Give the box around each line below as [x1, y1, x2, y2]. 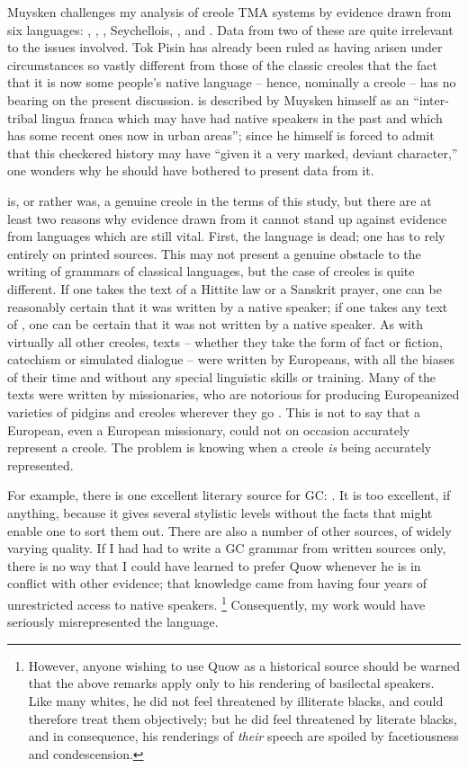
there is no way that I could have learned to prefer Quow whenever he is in [7, 556, 421, 575]
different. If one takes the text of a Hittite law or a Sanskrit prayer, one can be [7, 279, 442, 298]
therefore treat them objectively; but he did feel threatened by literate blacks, [28, 709, 457, 728]
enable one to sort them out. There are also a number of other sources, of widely [7, 521, 452, 540]
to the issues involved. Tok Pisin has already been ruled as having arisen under [7, 38, 443, 57]
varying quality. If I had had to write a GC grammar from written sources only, [7, 539, 446, 558]
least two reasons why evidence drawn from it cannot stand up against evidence [7, 209, 447, 228]
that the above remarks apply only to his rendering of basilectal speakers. [28, 674, 435, 692]
